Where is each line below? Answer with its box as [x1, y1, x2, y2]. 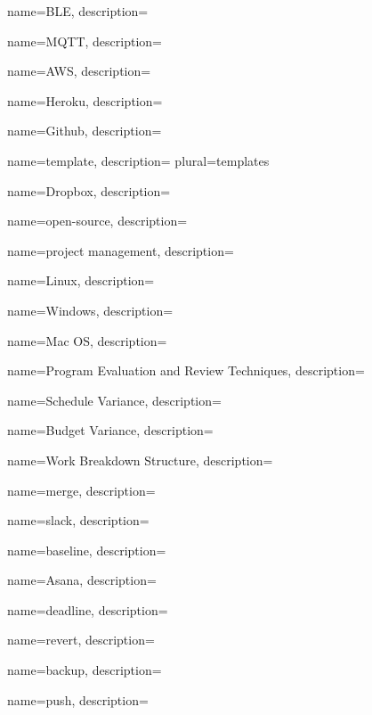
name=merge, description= [7, 481, 156, 499]
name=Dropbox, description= [7, 181, 171, 200]
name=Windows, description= [7, 300, 174, 319]
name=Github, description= [7, 121, 162, 140]
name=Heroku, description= [7, 91, 163, 110]
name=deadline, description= [7, 600, 168, 619]
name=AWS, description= [7, 62, 151, 80]
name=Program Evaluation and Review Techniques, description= [7, 361, 365, 380]
